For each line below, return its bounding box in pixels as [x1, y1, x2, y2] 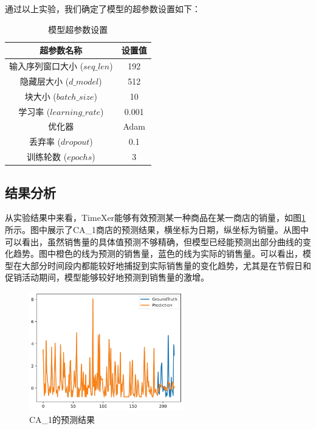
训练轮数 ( [27, 150, 67, 163]
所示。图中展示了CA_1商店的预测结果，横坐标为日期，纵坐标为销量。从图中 [5, 223, 309, 235]
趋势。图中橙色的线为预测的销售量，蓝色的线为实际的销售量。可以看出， [13, 247, 303, 260]
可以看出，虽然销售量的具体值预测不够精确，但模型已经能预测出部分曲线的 [5, 235, 303, 248]
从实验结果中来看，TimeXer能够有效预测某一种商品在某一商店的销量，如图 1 [5, 211, 306, 224]
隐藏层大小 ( [20, 74, 69, 87]
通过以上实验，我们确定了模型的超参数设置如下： [5, 2, 201, 15]
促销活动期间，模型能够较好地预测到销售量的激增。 [5, 271, 209, 284]
